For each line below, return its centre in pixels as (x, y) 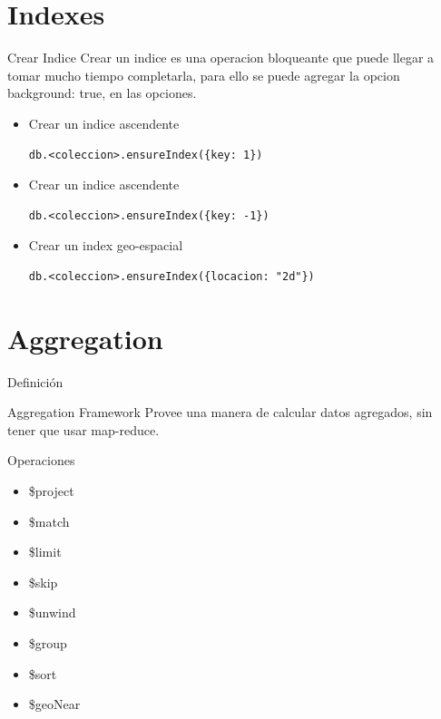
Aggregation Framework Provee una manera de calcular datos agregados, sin (220, 412)
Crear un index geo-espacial (106, 245)
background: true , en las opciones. (102, 93)
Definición (35, 381)
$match (49, 521)
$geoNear (54, 704)
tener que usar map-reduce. (83, 429)
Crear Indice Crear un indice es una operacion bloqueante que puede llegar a (221, 58)
